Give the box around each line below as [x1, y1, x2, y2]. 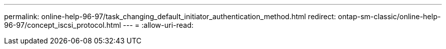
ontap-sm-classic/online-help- [338, 12, 441, 21]
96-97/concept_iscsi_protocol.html [4, 21, 121, 29]
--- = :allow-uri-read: [123, 21, 194, 29]
